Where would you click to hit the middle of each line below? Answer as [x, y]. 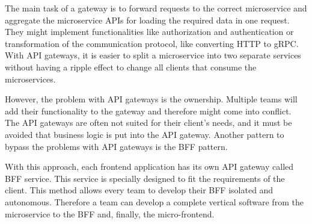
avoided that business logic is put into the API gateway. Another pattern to [145, 134]
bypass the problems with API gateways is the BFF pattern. [116, 146]
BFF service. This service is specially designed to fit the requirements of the [145, 178]
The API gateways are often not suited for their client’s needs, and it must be [148, 123]
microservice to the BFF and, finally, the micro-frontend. [110, 213]
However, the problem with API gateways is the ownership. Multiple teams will [151, 99]
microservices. [30, 79]
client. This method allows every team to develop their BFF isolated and [139, 190]
